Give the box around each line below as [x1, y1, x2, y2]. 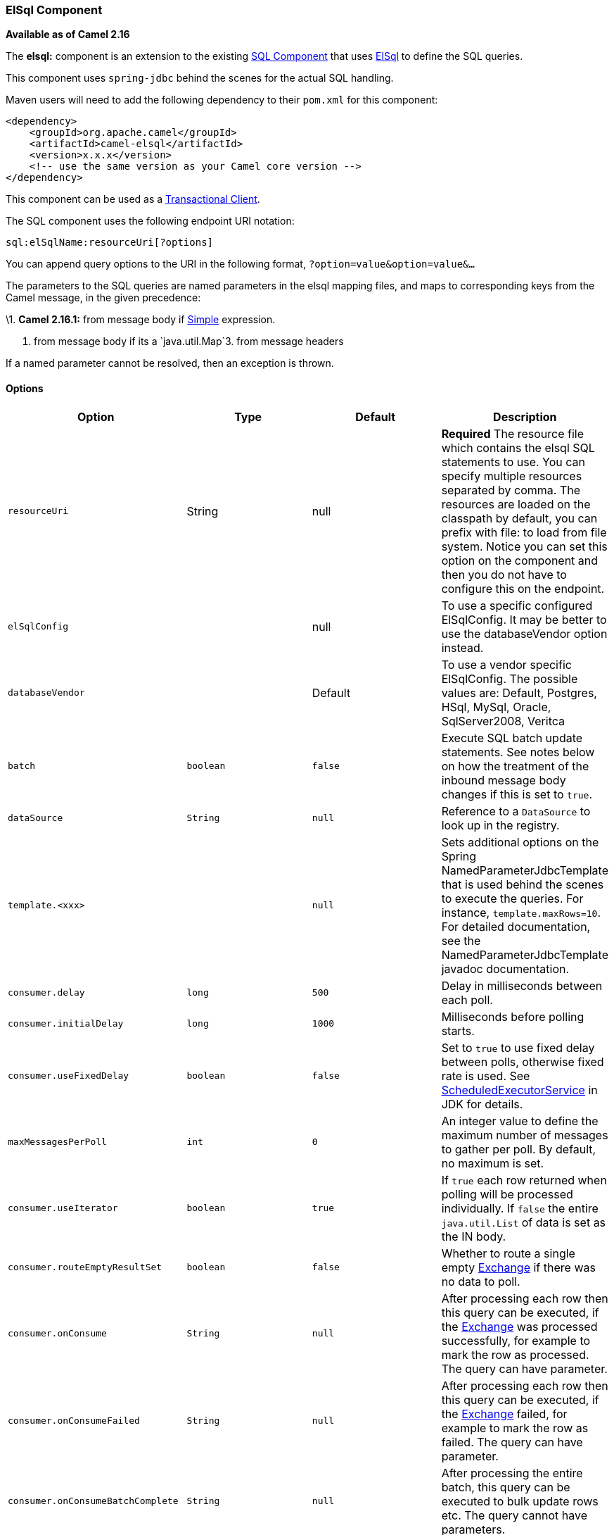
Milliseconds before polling [441, 1009, 584, 1024]
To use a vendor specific [441, 657, 572, 672]
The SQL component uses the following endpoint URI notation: [6, 215, 295, 227]
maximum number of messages [441, 1127, 608, 1142]
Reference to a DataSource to [441, 803, 591, 818]
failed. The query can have [441, 1434, 583, 1449]
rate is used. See [441, 1068, 530, 1083]
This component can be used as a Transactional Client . [6, 193, 260, 206]
